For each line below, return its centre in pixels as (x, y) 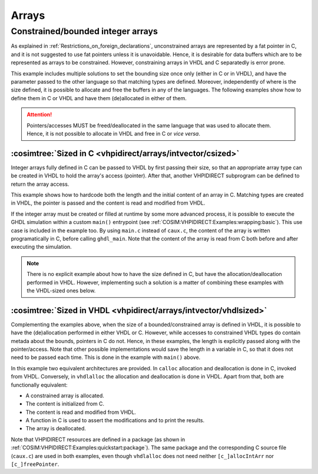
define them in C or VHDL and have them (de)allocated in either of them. (99, 98)
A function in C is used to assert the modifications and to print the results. (115, 420)
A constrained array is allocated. (65, 396)
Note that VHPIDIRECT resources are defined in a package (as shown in (98, 439)
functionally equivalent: (39, 385)
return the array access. (40, 184)
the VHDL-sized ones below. (61, 290)
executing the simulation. (41, 247)
